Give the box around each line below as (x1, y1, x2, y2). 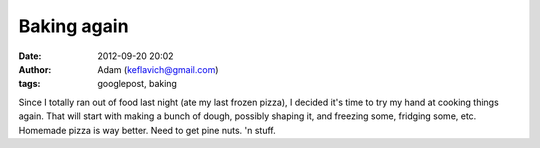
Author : (18, 63, 52, 75)
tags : (18, 78, 41, 90)
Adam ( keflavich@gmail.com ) (97, 63, 219, 75)
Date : (18, 50, 42, 62)
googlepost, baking (97, 78, 177, 90)
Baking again (18, 15, 129, 37)
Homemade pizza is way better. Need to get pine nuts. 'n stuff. (18, 124, 276, 136)
